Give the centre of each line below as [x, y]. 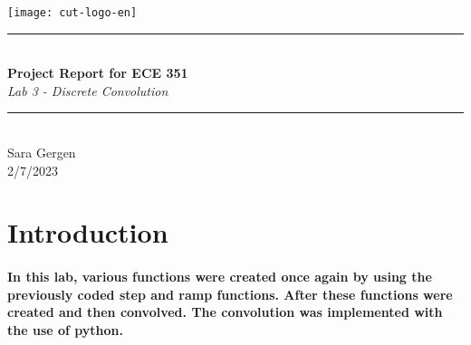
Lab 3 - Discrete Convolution [88, 90]
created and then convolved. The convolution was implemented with [225, 312]
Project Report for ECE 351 [98, 73]
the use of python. [65, 329]
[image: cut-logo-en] [72, 13]
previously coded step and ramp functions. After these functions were [230, 294]
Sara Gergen [42, 153]
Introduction [88, 232]
